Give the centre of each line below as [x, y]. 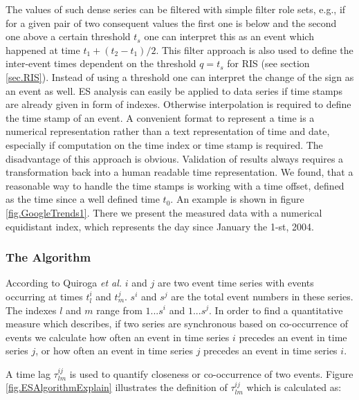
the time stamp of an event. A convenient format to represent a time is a [160, 117]
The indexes [31, 310]
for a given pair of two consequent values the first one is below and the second [171, 22]
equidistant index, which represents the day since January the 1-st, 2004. [160, 226]
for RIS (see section [268, 63]
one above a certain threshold [68, 36]
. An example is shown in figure [237, 199]
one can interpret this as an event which [229, 36]
